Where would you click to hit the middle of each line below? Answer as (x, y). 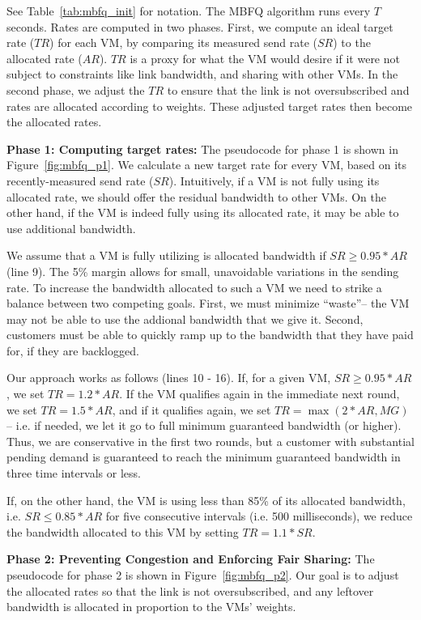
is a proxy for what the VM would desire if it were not (265, 58)
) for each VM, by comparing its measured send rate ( (184, 42)
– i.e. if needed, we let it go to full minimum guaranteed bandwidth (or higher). (204, 425)
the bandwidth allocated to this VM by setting (123, 531)
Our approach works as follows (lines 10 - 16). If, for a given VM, (169, 378)
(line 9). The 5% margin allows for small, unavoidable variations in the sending (203, 271)
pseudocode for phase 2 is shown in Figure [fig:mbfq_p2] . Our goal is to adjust (203, 575)
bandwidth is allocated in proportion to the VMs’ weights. (151, 607)
